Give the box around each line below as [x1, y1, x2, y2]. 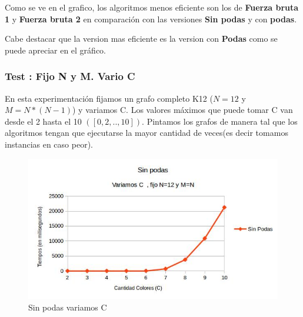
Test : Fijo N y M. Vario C [5, 69, 135, 84]
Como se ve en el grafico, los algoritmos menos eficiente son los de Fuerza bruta [5, 1, 299, 13]
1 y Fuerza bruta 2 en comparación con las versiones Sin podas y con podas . [5, 12, 297, 25]
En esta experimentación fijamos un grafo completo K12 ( [5, 92, 213, 104]
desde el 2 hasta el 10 [5, 115, 82, 127]
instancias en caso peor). [5, 138, 93, 150]
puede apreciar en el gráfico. [5, 44, 106, 56]
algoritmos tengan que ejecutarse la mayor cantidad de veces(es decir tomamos [5, 126, 288, 139]
